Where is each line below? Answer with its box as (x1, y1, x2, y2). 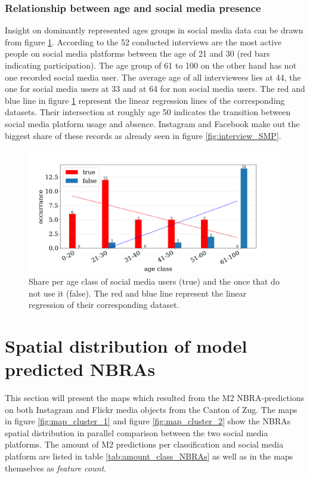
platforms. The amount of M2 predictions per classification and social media (5, 438, 284, 451)
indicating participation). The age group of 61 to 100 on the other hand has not (5, 59, 297, 71)
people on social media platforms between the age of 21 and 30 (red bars (5, 47, 270, 60)
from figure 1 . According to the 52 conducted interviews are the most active (5, 35, 282, 48)
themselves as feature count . (5, 461, 107, 474)
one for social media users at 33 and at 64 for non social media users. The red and (5, 82, 305, 95)
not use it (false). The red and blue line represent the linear (29, 286, 247, 299)
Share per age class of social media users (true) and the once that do (29, 275, 280, 287)
